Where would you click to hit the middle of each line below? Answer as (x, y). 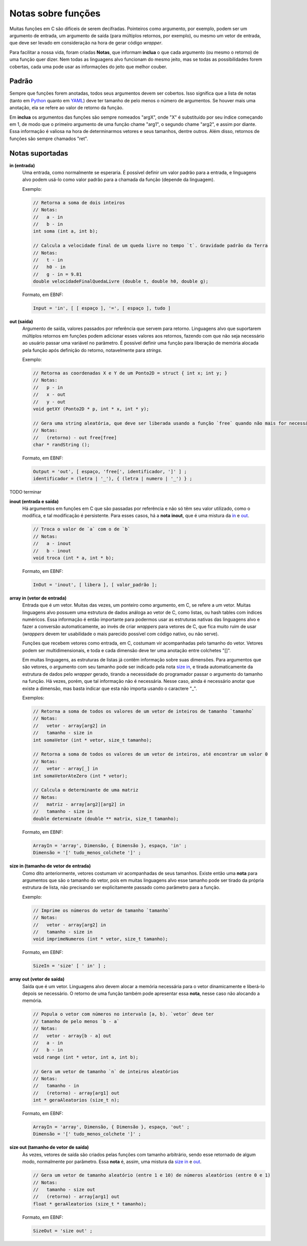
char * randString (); (61, 444)
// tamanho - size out (64, 1189)
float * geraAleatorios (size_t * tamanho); (90, 1204)
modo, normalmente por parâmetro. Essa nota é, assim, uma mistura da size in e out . (112, 1162)
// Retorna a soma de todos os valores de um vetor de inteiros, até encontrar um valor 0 (150, 754)
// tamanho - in (56, 1086)
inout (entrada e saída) (34, 501)
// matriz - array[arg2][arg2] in (79, 805)
